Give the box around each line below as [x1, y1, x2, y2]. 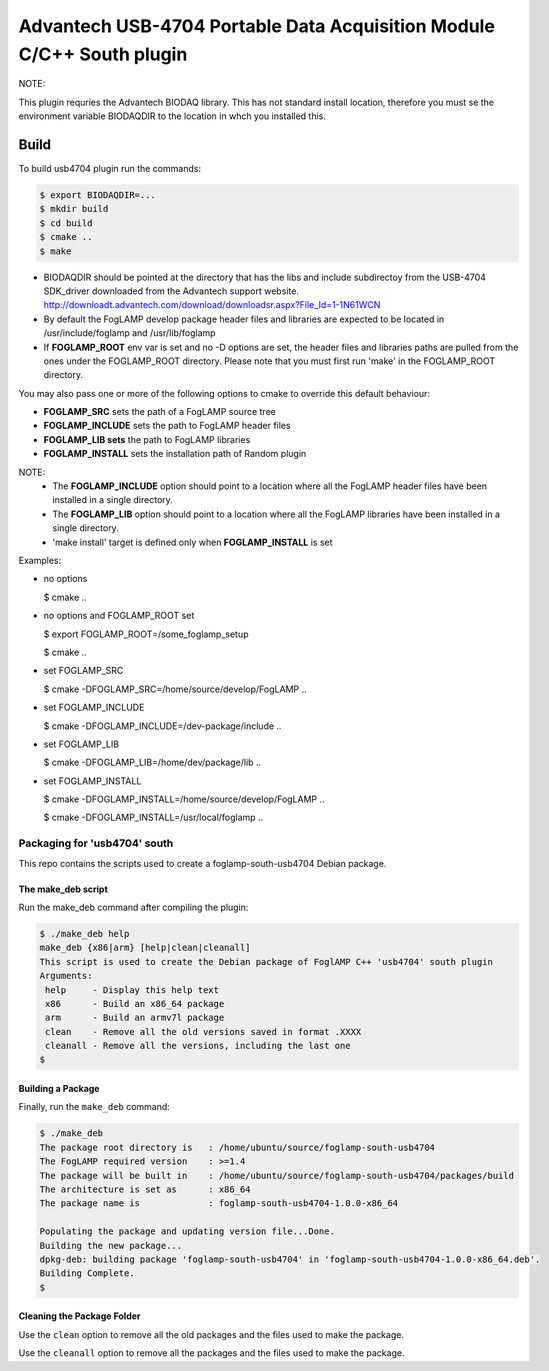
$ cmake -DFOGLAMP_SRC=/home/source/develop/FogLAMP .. [43, 683, 307, 695]
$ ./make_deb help [39, 928, 130, 939]
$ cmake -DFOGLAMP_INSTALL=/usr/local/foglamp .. [43, 811, 264, 824]
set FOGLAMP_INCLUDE [43, 701, 145, 714]
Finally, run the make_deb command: [18, 1101, 170, 1113]
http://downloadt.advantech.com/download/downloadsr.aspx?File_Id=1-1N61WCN [43, 299, 381, 311]
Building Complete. [39, 1268, 135, 1279]
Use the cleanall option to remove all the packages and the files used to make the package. [18, 1347, 405, 1359]
